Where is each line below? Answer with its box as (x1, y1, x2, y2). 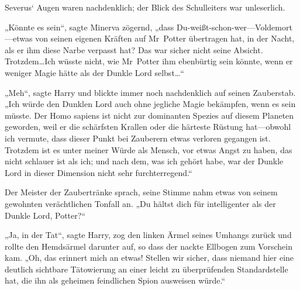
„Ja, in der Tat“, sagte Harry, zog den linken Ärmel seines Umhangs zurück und (5, 229, 292, 241)
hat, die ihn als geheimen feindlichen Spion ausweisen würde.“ (5, 274, 226, 286)
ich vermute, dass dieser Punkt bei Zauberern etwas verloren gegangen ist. (5, 132, 271, 144)
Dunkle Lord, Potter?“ (5, 209, 85, 221)
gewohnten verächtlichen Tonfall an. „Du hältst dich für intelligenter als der (5, 197, 276, 209)
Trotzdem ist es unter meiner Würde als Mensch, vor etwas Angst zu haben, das (5, 143, 292, 156)
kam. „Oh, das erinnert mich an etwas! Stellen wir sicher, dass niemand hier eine (5, 251, 294, 264)
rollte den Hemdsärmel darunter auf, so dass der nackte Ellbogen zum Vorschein (5, 240, 292, 252)
